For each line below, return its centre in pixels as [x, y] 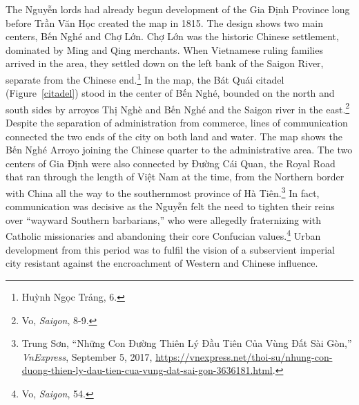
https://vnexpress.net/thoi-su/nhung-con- [244, 356]
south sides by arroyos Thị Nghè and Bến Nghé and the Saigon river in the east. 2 [178, 108]
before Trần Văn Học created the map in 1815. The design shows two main [164, 22]
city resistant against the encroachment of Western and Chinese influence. [162, 263]
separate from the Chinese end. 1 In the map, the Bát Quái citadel [145, 78]
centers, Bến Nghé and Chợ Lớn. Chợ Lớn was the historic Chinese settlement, [172, 36]
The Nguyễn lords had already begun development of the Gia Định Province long [178, 9]
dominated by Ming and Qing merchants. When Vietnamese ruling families [164, 49]
